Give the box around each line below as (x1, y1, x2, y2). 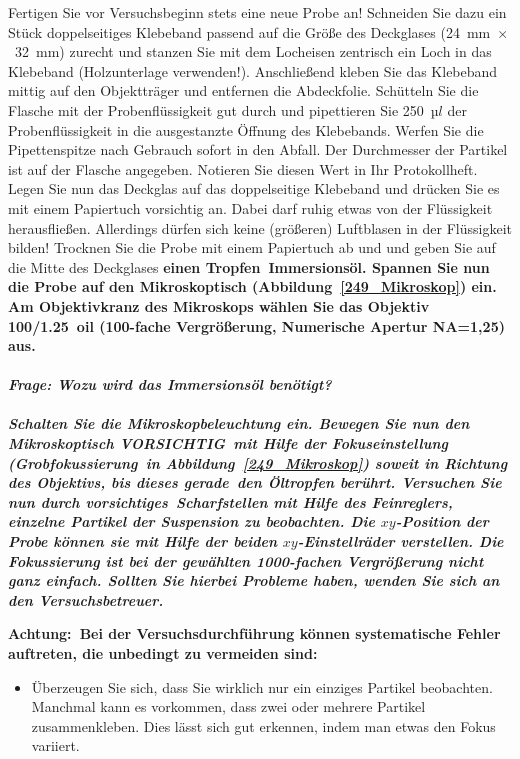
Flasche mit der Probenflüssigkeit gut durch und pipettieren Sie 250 (8, 99, 424, 120)
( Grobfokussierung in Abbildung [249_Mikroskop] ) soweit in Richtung (8, 452, 508, 473)
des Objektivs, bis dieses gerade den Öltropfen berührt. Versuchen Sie (8, 472, 502, 493)
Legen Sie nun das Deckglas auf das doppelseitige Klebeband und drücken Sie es (8, 178, 500, 199)
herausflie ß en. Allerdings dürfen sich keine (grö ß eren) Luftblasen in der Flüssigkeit (8, 217, 512, 238)
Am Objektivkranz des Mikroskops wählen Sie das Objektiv (8, 295, 430, 316)
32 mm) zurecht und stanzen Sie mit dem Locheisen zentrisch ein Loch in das (14, 41, 492, 62)
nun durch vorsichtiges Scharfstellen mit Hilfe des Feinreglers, (8, 491, 453, 512)
